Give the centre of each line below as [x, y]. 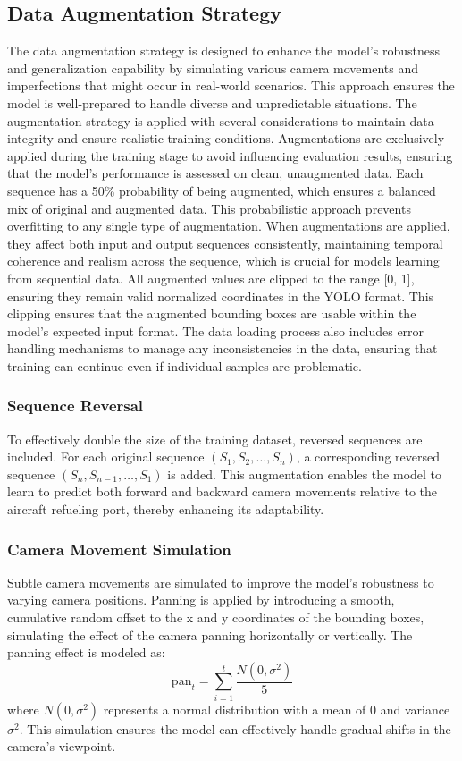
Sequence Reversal [76, 406]
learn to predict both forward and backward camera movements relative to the [222, 491]
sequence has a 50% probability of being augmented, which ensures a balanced [222, 190]
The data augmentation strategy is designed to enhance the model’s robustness [223, 51]
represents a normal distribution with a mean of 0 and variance [277, 709]
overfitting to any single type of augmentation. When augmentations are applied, [229, 226]
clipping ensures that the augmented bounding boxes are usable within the [212, 313]
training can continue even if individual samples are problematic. [185, 365]
